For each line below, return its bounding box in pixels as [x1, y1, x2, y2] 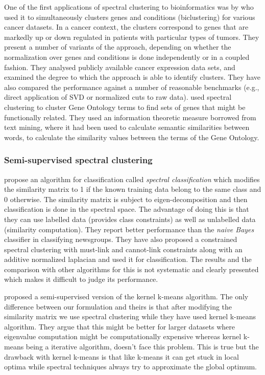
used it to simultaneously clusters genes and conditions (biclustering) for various [4, 11, 255, 22]
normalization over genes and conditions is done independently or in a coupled [4, 51, 250, 62]
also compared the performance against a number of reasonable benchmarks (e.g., [4, 81, 259, 92]
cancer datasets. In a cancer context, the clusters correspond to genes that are [4, 21, 249, 32]
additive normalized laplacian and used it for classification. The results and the [4, 254, 252, 264]
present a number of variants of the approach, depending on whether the [4, 41, 231, 52]
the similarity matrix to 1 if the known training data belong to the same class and [4, 184, 261, 194]
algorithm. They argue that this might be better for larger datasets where [4, 321, 235, 332]
